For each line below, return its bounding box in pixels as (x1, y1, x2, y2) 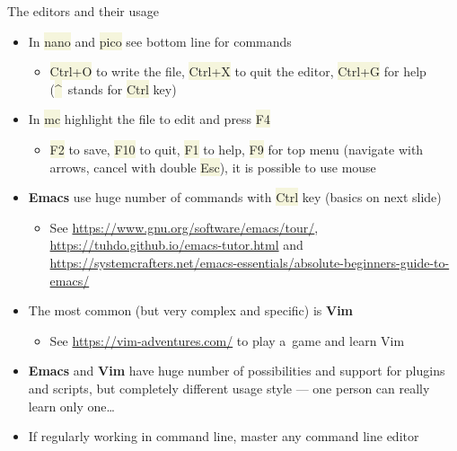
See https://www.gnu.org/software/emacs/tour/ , (49, 217, 319, 236)
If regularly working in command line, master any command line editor (28, 427, 419, 446)
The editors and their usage (7, 2, 160, 20)
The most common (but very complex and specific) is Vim (28, 301, 354, 320)
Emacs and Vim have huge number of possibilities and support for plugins (28, 361, 445, 380)
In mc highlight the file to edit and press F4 (28, 110, 270, 128)
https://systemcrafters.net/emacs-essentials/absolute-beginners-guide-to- (49, 252, 450, 271)
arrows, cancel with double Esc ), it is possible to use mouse (49, 157, 376, 176)
